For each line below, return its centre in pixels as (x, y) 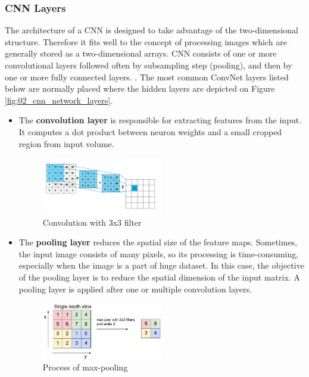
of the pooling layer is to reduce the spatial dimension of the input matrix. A (159, 277)
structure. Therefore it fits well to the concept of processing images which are (146, 41)
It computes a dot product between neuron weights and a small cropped (150, 131)
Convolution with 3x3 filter (92, 222)
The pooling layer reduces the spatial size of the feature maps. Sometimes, (158, 242)
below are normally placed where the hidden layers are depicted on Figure (140, 88)
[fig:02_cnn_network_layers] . (59, 100)
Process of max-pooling (85, 367)
